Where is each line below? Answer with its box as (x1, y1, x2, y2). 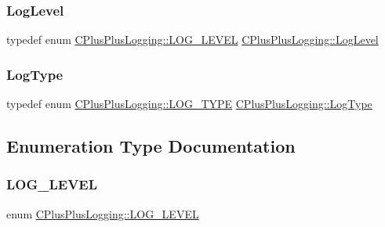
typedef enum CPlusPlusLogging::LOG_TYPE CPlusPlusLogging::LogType (6, 95, 372, 112)
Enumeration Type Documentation (6, 134, 296, 158)
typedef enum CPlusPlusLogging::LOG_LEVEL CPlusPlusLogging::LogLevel (6, 31, 379, 48)
